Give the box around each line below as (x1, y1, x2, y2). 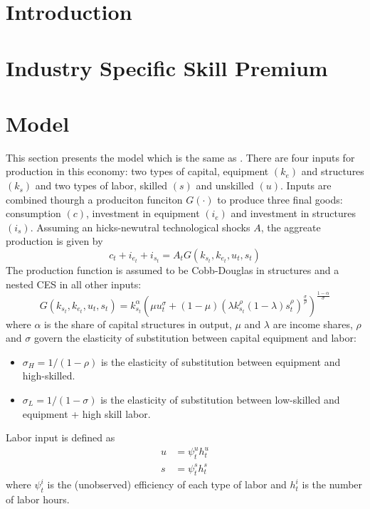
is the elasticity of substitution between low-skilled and (100, 392, 340, 406)
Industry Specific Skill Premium (6, 53, 328, 82)
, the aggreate (260, 219, 321, 234)
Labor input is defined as (6, 430, 115, 445)
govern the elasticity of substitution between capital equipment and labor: (33, 330, 356, 345)
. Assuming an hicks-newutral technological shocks (30, 219, 250, 234)
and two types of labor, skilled (35, 178, 168, 193)
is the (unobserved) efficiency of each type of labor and (47, 477, 287, 492)
